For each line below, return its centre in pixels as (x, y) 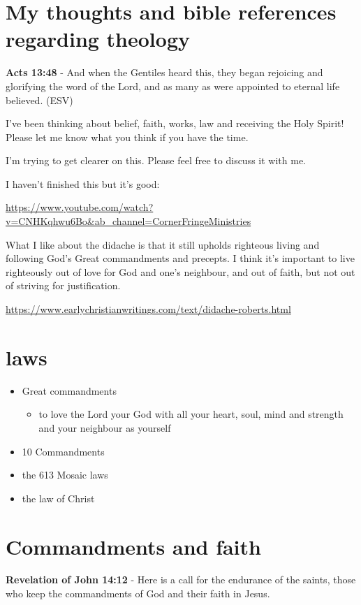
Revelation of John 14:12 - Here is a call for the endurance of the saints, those (181, 580)
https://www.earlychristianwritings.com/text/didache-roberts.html (148, 309)
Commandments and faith (133, 546)
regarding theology (98, 39)
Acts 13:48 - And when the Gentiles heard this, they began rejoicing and (164, 72)
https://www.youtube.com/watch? (80, 207)
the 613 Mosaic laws (65, 475)
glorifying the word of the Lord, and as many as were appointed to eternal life (173, 86)
